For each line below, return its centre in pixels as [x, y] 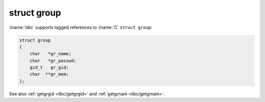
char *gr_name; [51, 54]
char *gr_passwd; [53, 61]
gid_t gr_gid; [49, 68]
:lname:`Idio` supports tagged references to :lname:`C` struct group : [81, 27]
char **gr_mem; [49, 74]
